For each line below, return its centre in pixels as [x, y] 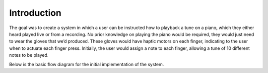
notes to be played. [29, 55]
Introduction [35, 13]
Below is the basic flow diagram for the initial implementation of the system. [87, 64]
